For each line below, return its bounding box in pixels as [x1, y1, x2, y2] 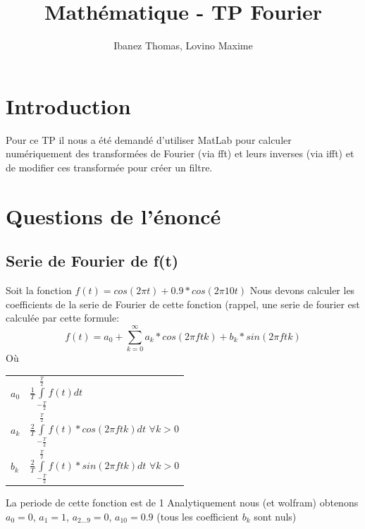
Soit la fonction [6, 283, 72, 298]
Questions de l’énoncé [6, 201, 221, 230]
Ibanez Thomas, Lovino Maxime [113, 38, 253, 53]
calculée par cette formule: [6, 310, 120, 325]
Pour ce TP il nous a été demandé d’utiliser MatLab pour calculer [6, 132, 292, 147]
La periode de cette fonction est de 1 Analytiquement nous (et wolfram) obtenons [6, 495, 359, 510]
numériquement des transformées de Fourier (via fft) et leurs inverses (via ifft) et [6, 146, 354, 161]
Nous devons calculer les [249, 283, 355, 298]
